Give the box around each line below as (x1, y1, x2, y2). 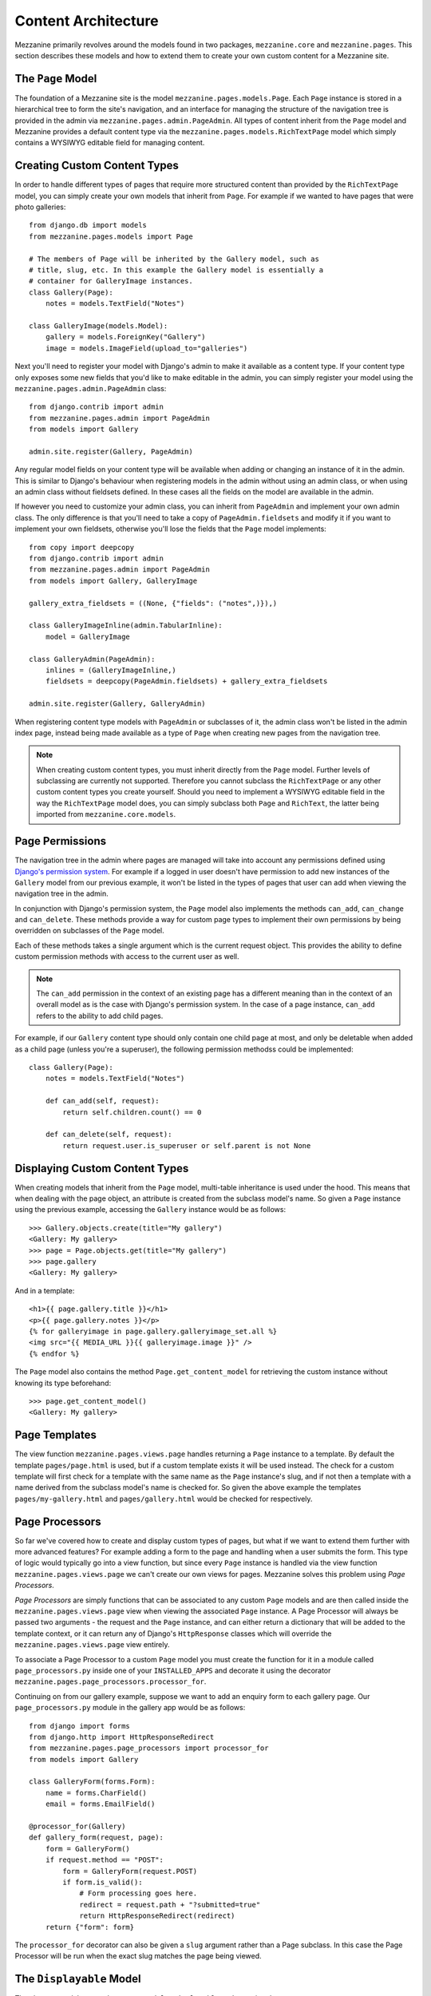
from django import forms (29, 1721, 131, 1730)
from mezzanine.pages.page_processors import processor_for (29, 1744, 269, 1752)
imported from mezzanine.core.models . (36, 810, 176, 819)
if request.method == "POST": (45, 1855, 164, 1864)
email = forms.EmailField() (45, 1800, 156, 1808)
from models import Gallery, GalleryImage (29, 576, 198, 585)
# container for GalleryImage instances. (29, 276, 193, 286)
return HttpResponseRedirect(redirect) (79, 1911, 235, 1920)
